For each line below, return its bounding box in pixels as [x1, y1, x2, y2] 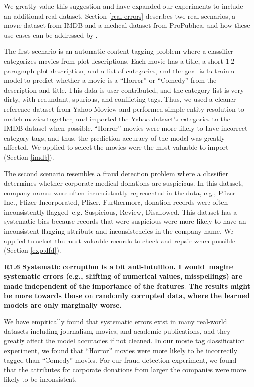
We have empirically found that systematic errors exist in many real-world [4, 316, 227, 326]
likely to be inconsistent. [4, 374, 77, 384]
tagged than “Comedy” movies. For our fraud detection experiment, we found [4, 355, 237, 365]
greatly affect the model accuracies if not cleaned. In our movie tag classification [4, 336, 245, 345]
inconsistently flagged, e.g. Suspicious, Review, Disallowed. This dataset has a [4, 206, 237, 217]
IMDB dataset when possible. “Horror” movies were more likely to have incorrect [4, 123, 248, 133]
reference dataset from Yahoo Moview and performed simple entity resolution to [4, 103, 244, 114]
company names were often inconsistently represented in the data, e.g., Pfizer [4, 187, 236, 197]
